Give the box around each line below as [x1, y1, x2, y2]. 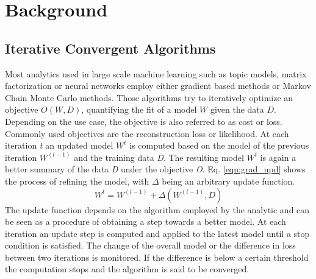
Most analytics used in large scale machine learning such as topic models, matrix [5, 67, 307, 80]
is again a [260, 150, 296, 163]
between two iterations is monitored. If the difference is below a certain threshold [5, 250, 309, 263]
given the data [210, 103, 264, 116]
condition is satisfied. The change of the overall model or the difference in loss [5, 239, 296, 252]
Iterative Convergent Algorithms [5, 38, 216, 57]
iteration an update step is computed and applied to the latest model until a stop [5, 227, 310, 239]
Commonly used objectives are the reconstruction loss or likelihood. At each [5, 127, 289, 139]
